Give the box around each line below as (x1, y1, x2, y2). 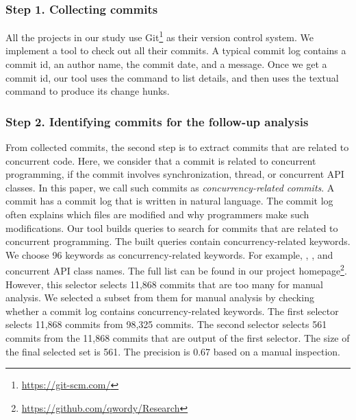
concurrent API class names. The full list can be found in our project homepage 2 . (5, 261, 347, 278)
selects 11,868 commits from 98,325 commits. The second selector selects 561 (5, 317, 327, 331)
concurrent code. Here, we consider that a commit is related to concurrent (5, 153, 316, 167)
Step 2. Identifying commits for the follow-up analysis (5, 113, 309, 130)
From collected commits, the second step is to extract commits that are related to (5, 140, 349, 154)
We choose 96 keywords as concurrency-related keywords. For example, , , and (5, 247, 333, 261)
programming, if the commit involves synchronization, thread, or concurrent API (5, 167, 344, 181)
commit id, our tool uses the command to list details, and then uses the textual (5, 70, 339, 84)
